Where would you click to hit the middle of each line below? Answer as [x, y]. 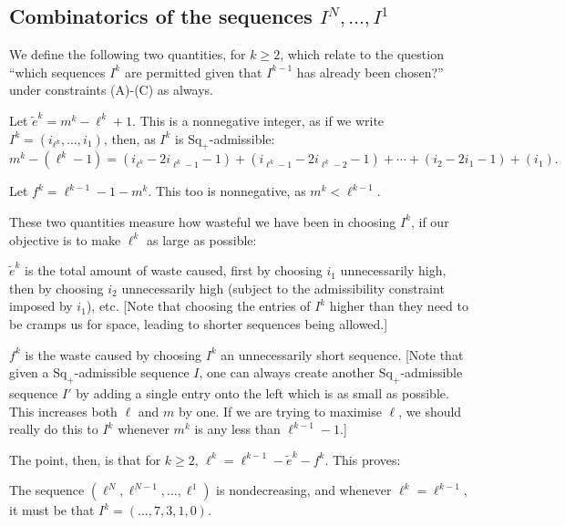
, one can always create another [287, 372]
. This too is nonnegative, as [227, 191]
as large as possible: [201, 239]
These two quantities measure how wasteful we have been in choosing [203, 221]
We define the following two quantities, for [128, 54]
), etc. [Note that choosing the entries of [198, 306]
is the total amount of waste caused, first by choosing [174, 270]
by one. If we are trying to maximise [280, 411]
